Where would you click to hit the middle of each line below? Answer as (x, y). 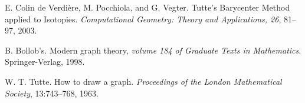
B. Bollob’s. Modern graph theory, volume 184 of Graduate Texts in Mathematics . (153, 50)
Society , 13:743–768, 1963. (52, 93)
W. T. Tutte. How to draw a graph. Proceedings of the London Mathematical (143, 81)
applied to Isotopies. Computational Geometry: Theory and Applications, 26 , (143, 19)
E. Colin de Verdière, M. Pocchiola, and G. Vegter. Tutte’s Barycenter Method (147, 7)
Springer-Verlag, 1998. (45, 62)
